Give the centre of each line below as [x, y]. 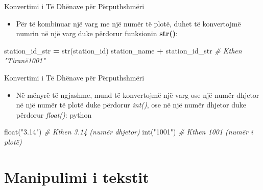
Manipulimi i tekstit [77, 177]
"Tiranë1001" [25, 60]
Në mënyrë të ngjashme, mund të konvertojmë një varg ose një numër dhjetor [138, 94]
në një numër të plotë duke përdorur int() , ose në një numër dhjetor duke [131, 105]
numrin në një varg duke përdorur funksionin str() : [97, 33]
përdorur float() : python [54, 114]
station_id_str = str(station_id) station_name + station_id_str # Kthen [123, 50]
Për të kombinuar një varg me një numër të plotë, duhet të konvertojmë [128, 23]
